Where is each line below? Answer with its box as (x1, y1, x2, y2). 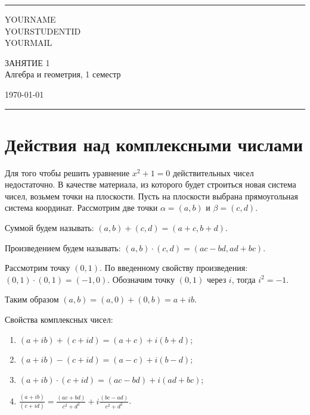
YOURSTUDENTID (5, 24, 81, 37)
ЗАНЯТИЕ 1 (5, 56, 50, 68)
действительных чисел (172, 166, 254, 179)
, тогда (231, 273, 256, 285)
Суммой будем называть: (5, 221, 94, 234)
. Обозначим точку (107, 273, 175, 285)
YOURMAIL (5, 36, 52, 49)
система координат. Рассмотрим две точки (5, 201, 158, 214)
